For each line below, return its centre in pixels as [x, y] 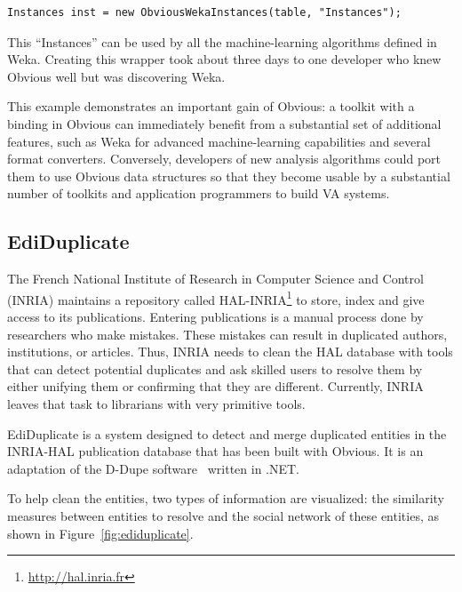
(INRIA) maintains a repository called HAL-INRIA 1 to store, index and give [216, 298]
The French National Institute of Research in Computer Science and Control [215, 279]
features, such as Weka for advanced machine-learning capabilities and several [219, 141]
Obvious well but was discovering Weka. [116, 76]
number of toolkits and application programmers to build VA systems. [199, 193]
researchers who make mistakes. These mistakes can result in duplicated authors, [227, 334]
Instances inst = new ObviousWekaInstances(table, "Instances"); [204, 12]
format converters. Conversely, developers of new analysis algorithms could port [224, 159]
